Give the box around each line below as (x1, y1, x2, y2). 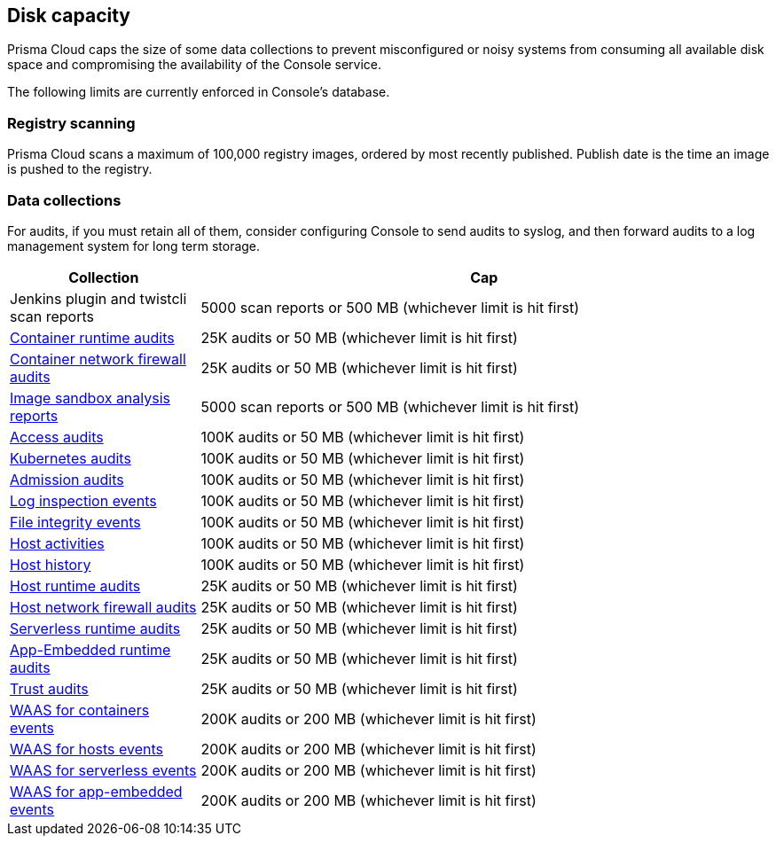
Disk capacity (7, 4, 131, 27)
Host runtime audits (10, 576, 141, 595)
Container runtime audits (10, 328, 175, 347)
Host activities (10, 534, 105, 552)
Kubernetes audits (10, 449, 131, 467)
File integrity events (10, 512, 141, 531)
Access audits (10, 427, 104, 446)
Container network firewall (10, 349, 186, 368)
